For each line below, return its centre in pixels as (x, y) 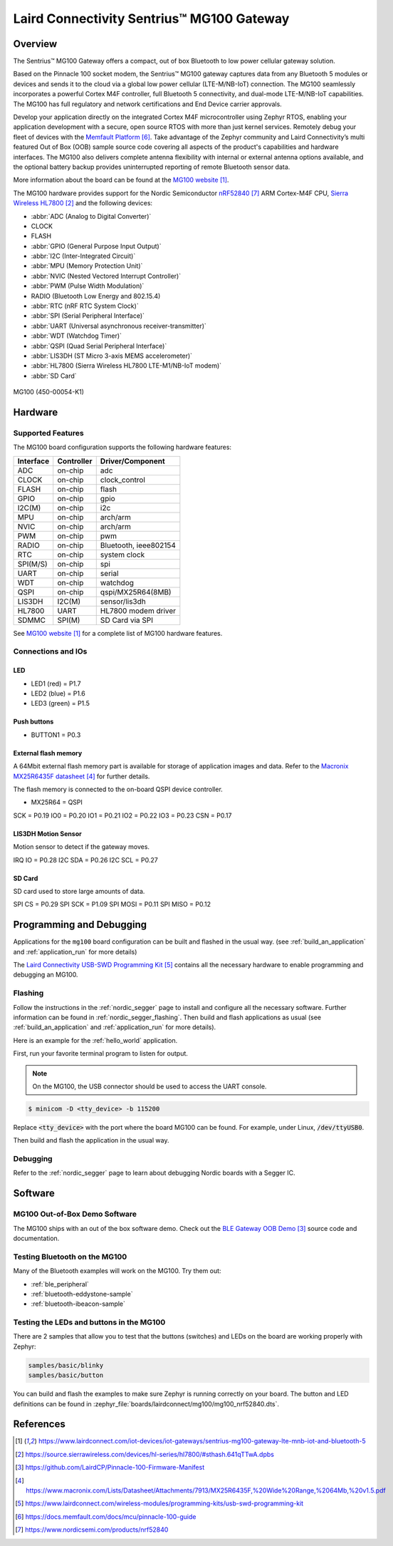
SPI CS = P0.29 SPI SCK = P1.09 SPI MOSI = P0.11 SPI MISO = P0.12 (112, 905)
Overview (35, 44)
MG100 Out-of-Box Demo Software (75, 1214)
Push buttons (33, 722)
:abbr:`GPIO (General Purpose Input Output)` (96, 246)
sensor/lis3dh (123, 601)
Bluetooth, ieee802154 (138, 545)
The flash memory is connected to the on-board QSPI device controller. (118, 789)
